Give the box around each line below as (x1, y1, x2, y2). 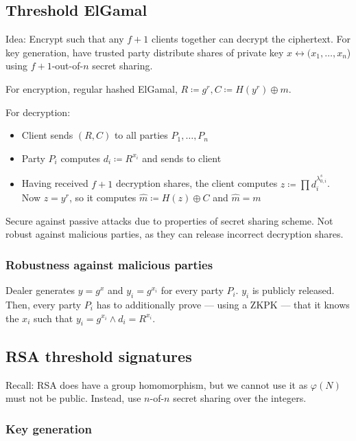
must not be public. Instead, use (5, 391, 141, 405)
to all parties (114, 128, 168, 142)
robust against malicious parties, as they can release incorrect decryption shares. (5, 227, 344, 241)
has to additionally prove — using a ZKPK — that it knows (96, 297, 350, 311)
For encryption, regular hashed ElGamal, (5, 81, 178, 95)
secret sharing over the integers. (173, 391, 307, 405)
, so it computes (69, 190, 137, 205)
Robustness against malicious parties (5, 256, 213, 273)
